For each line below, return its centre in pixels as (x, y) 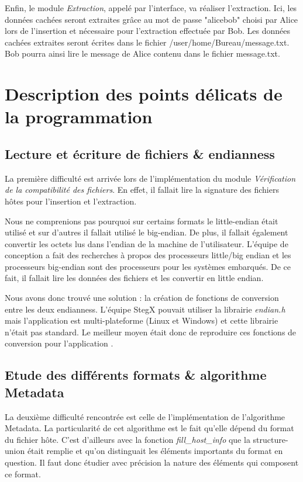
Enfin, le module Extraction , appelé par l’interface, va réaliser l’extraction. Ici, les (151, 8)
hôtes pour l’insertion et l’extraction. (71, 201)
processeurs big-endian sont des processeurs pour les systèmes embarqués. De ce (148, 266)
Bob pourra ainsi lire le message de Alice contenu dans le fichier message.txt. (142, 53)
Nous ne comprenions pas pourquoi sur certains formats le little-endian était (142, 221)
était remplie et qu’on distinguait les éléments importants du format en (155, 451)
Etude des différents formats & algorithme (136, 375)
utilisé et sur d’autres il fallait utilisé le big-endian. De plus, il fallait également (147, 232)
